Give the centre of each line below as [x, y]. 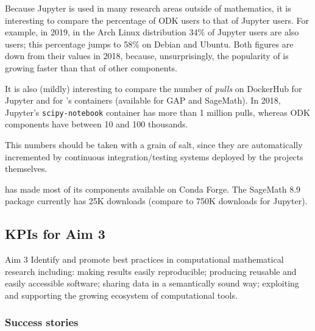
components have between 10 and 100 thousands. [97, 124]
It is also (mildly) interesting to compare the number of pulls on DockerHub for [154, 88]
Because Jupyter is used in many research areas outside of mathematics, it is [148, 8]
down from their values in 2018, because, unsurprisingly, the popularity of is [147, 56]
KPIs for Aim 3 [55, 234]
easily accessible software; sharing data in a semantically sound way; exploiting [152, 283]
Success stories [42, 322]
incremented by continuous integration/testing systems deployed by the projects [154, 156]
